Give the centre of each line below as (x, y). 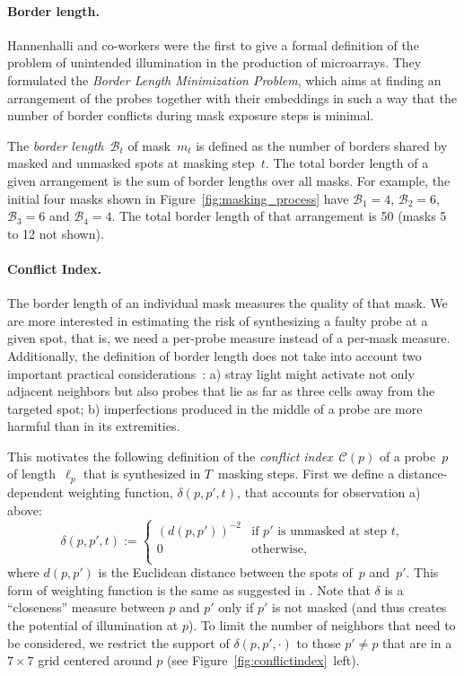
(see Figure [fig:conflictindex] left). (263, 660)
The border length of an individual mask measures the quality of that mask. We (228, 303)
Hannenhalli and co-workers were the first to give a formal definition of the (213, 44)
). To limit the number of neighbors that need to (322, 624)
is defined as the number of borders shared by (322, 145)
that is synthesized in (142, 474)
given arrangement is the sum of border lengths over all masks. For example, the (229, 180)
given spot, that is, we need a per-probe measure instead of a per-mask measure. (229, 338)
